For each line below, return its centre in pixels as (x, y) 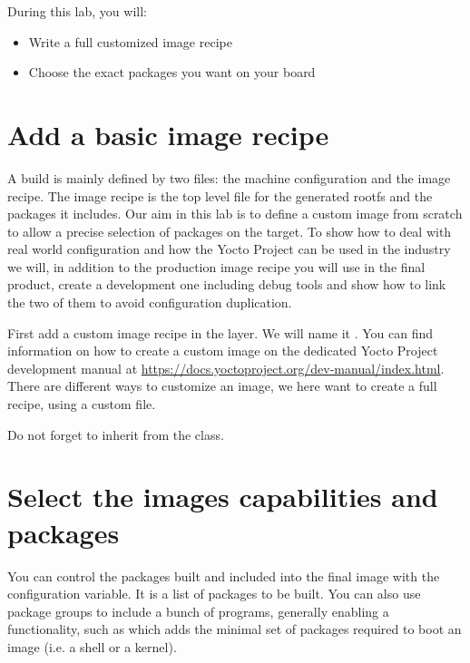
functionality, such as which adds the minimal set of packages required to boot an (235, 629)
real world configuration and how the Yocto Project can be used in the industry (229, 249)
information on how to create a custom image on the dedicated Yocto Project (223, 351)
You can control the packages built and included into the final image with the (224, 575)
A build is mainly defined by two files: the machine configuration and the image (229, 177)
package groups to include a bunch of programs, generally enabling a (198, 611)
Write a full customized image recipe (130, 41)
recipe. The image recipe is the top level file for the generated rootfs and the (220, 195)
